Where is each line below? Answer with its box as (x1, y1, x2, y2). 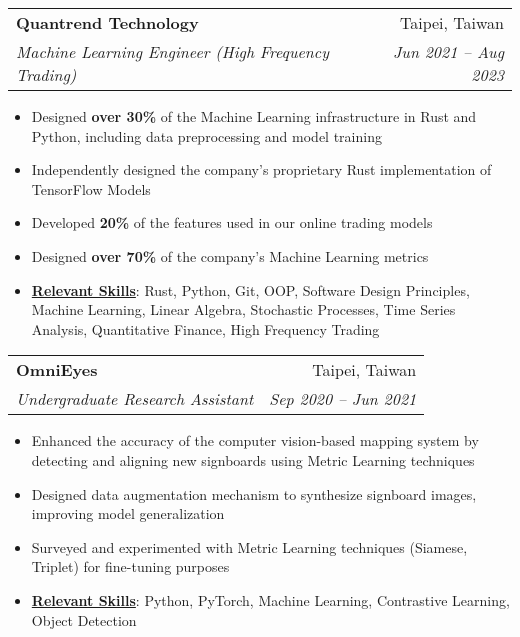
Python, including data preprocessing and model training (31, 125, 382, 146)
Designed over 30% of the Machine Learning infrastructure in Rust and (31, 106, 477, 126)
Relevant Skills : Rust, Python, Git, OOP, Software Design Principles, (31, 279, 470, 300)
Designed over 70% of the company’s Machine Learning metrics (31, 245, 429, 266)
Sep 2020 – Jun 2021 (269, 387, 417, 411)
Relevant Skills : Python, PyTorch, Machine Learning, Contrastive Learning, (31, 589, 510, 610)
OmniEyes (16, 358, 98, 382)
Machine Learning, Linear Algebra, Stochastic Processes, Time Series (31, 299, 456, 320)
